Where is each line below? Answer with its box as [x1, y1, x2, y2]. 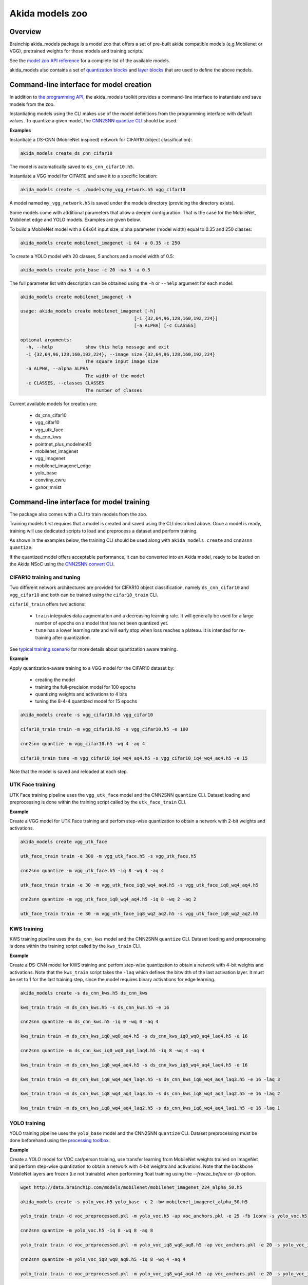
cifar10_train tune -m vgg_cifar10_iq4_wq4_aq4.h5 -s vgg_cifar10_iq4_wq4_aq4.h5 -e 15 [20, 755, 248, 761]
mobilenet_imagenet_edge [35, 463, 91, 469]
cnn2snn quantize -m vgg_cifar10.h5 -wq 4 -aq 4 [20, 741, 145, 746]
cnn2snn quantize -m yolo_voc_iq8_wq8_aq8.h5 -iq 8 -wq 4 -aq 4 [20, 1256, 186, 1262]
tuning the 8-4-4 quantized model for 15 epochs [35, 698, 137, 704]
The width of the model [85, 373, 145, 379]
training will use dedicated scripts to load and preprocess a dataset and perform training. [9, 527, 198, 534]
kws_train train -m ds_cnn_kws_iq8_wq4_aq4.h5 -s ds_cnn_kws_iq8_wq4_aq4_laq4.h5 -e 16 [20, 1062, 248, 1068]
